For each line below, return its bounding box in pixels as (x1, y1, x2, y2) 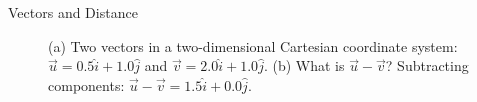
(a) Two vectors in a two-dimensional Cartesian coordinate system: (48, 35, 458, 56)
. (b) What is (263, 55, 345, 76)
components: (48, 74, 125, 95)
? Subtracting (385, 55, 469, 76)
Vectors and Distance (8, 2, 138, 22)
